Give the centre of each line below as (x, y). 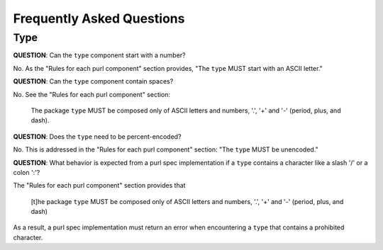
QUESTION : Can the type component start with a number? (99, 55)
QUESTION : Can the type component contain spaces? (93, 81)
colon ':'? (27, 172)
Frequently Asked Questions (99, 18)
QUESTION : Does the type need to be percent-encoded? (97, 136)
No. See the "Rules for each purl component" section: (91, 94)
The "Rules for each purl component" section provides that (99, 186)
